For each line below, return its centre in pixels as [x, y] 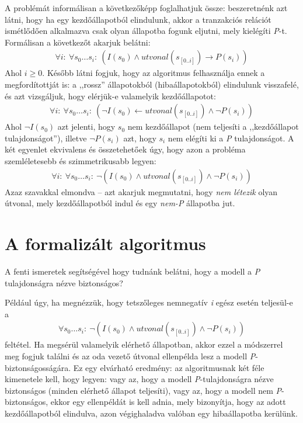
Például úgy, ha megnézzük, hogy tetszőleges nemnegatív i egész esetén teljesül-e [149, 302]
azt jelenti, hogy [86, 126]
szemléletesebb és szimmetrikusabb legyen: [81, 161]
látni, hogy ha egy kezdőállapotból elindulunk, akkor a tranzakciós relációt [138, 19]
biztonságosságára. [38, 367]
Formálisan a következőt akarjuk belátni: [78, 42]
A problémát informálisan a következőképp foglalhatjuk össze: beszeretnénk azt [146, 8]
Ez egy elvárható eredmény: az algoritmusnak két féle [169, 367]
